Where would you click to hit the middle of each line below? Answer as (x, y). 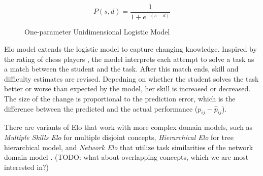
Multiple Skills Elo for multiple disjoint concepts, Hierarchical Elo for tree (119, 137)
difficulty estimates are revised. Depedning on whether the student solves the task (131, 78)
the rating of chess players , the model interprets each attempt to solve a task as (129, 59)
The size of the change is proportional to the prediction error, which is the (120, 98)
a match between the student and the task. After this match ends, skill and (121, 69)
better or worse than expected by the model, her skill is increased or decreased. (127, 89)
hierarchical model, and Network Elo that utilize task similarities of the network (129, 147)
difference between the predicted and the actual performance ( (101, 108)
